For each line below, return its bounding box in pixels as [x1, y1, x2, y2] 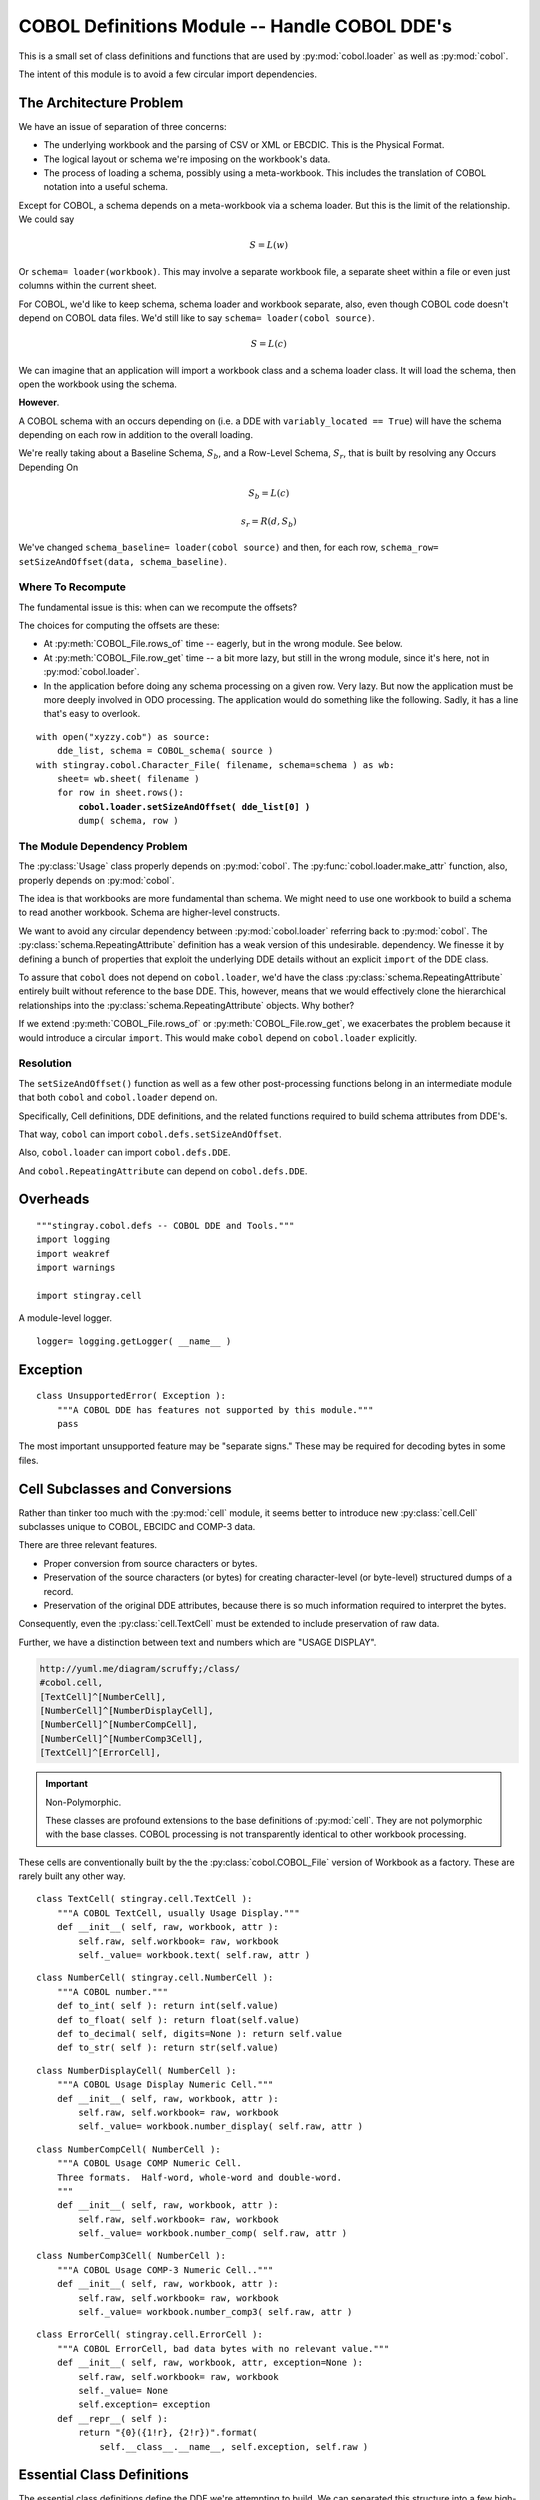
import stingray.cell [36, 1290, 142, 1302]
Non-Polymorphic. [45, 1796, 122, 1808]
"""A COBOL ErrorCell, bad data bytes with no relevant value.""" [56, 2343, 390, 2354]
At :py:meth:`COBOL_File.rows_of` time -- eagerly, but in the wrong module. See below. [43, 638, 404, 650]
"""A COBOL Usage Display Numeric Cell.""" [56, 2079, 274, 2090]
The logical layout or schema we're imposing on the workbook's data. [43, 153, 331, 165]
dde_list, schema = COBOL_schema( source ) [56, 745, 274, 757]
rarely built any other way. [18, 1870, 126, 1882]
